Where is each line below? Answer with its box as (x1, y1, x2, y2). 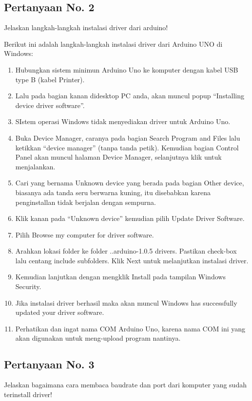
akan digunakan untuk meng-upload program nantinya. (15, 333, 181, 343)
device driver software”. (15, 100, 85, 110)
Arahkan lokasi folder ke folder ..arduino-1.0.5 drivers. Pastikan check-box (15, 246, 237, 256)
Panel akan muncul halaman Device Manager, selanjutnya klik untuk (15, 152, 222, 162)
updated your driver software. (15, 307, 104, 317)
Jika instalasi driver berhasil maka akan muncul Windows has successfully (15, 297, 237, 308)
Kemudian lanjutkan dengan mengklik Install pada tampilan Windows (15, 272, 226, 282)
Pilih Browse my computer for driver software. (15, 229, 154, 239)
